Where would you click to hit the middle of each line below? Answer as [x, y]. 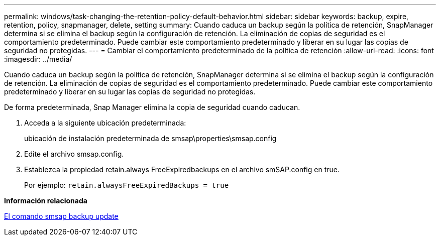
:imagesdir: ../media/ [38, 59]
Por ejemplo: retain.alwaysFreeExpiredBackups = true [127, 185]
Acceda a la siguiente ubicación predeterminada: [105, 123]
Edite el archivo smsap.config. [74, 154]
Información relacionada [46, 201]
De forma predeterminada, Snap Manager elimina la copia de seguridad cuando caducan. [152, 107]
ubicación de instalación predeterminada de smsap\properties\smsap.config [150, 138]
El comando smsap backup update [61, 216]
